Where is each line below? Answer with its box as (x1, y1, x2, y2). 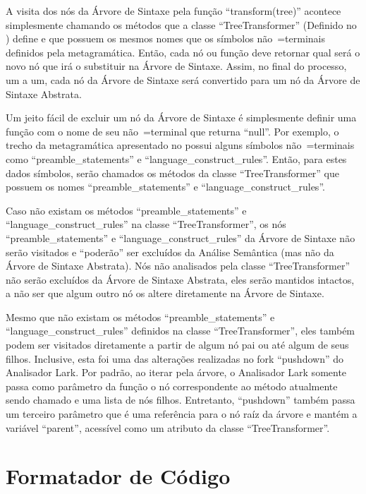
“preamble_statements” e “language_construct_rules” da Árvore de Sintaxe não (6, 230, 355, 245)
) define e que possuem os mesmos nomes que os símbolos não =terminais (6, 31, 325, 46)
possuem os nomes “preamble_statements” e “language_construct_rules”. (6, 179, 325, 194)
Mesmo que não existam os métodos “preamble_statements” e (6, 309, 275, 324)
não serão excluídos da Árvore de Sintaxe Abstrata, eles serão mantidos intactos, (6, 272, 355, 287)
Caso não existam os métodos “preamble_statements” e (6, 203, 247, 217)
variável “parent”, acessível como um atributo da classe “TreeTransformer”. (6, 420, 330, 435)
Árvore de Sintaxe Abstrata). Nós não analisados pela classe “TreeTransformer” (6, 258, 350, 273)
